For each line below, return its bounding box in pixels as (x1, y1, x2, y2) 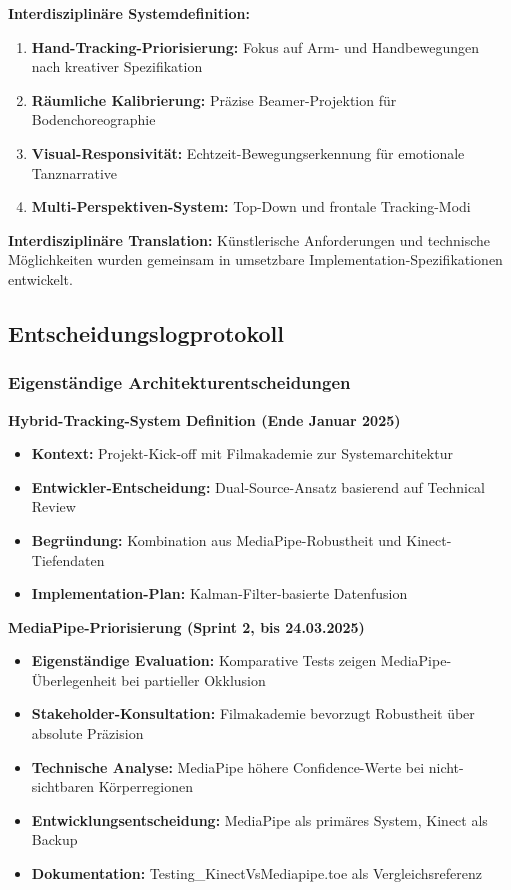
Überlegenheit (31, 669, 117, 690)
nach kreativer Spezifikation (31, 56, 203, 77)
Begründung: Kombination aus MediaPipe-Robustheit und (31, 529, 402, 550)
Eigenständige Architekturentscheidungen (8, 370, 351, 395)
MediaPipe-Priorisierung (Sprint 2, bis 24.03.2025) (8, 616, 365, 637)
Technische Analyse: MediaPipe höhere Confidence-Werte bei (31, 756, 425, 777)
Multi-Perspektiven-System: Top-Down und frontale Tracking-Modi (31, 196, 471, 217)
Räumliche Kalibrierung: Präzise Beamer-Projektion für (31, 89, 397, 110)
